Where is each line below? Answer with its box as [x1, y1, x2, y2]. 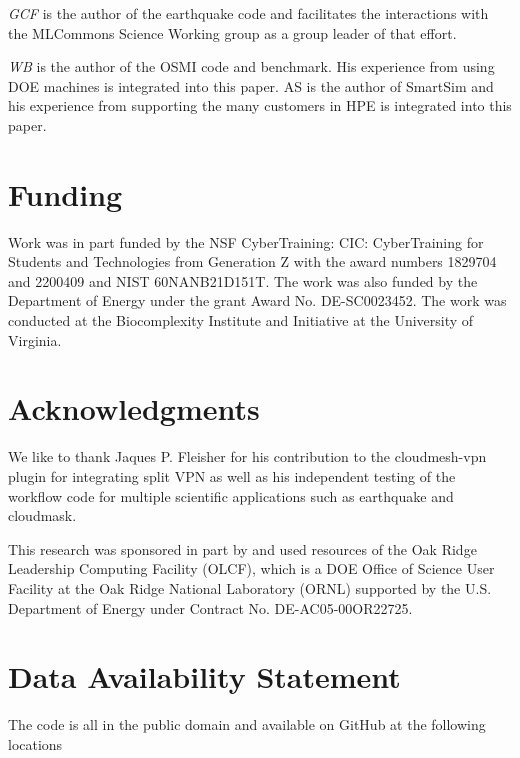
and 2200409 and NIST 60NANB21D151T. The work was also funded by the [8, 270, 478, 291]
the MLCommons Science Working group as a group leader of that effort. [8, 22, 457, 43]
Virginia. [8, 329, 62, 350]
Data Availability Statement [8, 656, 401, 697]
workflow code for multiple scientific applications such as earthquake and [8, 485, 454, 506]
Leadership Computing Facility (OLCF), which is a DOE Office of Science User [8, 558, 495, 579]
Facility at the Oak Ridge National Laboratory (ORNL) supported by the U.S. [8, 577, 492, 598]
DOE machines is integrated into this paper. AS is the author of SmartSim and [8, 75, 494, 96]
